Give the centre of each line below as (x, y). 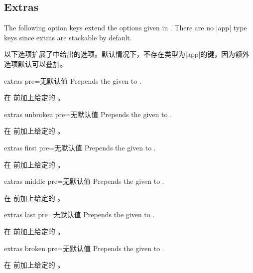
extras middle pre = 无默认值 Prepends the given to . (84, 181)
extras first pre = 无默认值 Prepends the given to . (80, 147)
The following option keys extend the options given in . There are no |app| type (126, 28)
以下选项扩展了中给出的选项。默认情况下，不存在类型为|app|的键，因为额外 (127, 54)
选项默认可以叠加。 (35, 64)
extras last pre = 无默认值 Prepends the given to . (79, 214)
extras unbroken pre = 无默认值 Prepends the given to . (88, 114)
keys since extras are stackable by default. (68, 37)
